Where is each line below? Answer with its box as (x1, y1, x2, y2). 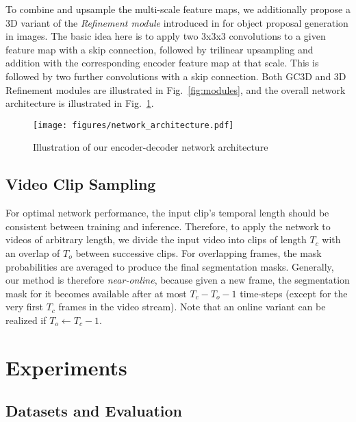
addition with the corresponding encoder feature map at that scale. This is (5, 55, 319, 70)
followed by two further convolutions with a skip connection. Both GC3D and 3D (5, 69, 346, 83)
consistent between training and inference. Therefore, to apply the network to (5, 219, 331, 233)
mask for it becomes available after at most (5, 286, 187, 300)
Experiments (5, 353, 127, 381)
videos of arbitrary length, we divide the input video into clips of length (5, 232, 307, 247)
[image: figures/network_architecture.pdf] (33, 120, 234, 130)
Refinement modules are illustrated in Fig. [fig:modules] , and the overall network (5, 82, 346, 97)
